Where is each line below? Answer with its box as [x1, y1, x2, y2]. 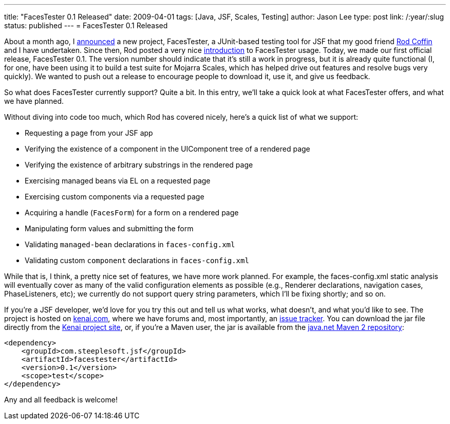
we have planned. [4, 97, 64, 105]
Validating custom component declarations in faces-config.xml [25, 256, 249, 265]
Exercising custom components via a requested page [25, 192, 204, 201]
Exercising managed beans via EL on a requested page [25, 176, 211, 185]
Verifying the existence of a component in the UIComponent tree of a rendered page [25, 144, 310, 153]
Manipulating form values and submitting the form [25, 224, 194, 233]
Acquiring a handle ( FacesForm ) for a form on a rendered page [25, 208, 239, 217]
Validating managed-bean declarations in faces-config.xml [25, 240, 235, 249]
